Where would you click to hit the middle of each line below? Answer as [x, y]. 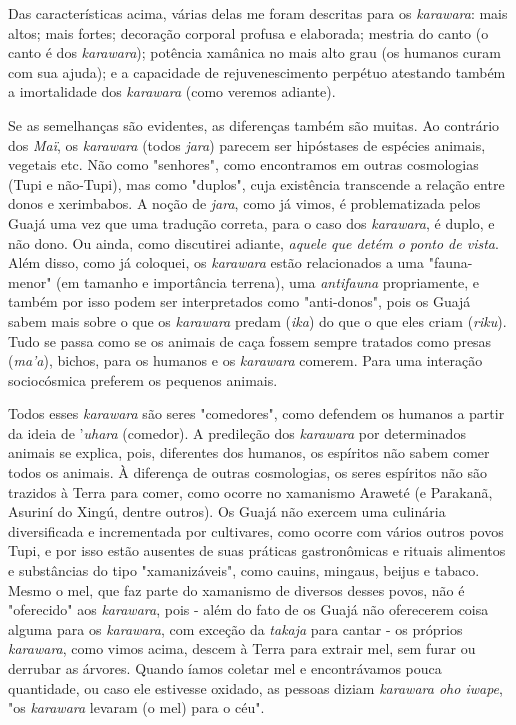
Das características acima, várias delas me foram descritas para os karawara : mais [258, 13]
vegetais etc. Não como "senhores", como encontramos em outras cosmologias [243, 164]
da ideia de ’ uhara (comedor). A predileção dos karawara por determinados [237, 432]
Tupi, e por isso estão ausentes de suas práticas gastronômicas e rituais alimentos [257, 550]
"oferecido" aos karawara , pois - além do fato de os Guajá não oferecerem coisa [248, 609]
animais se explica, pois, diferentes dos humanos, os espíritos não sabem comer [249, 452]
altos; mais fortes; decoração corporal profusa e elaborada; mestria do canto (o [248, 32]
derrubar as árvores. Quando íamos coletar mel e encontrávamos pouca [225, 668]
